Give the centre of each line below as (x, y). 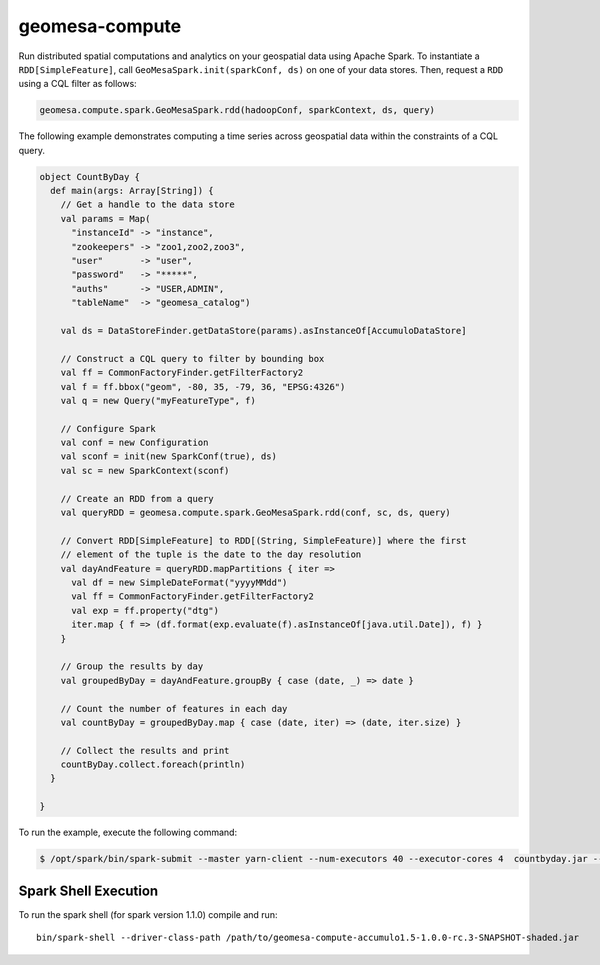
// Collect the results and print (145, 750)
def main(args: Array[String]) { (132, 191)
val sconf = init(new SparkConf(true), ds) (168, 456)
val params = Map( (105, 218)
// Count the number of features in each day (174, 708)
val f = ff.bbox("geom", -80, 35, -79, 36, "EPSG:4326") (203, 386)
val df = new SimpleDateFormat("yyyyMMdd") (179, 582)
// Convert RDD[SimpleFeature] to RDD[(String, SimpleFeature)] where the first (263, 540)
